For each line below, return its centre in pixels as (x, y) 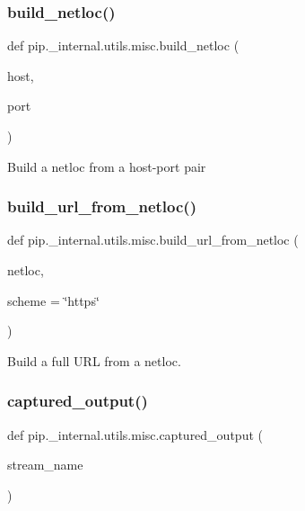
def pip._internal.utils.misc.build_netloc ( (123, 45)
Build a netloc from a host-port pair (107, 166)
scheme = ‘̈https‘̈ (53, 300)
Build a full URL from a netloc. (94, 360)
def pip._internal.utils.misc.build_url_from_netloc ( (153, 240)
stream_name (45, 465)
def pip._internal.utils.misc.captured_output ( (135, 434)
